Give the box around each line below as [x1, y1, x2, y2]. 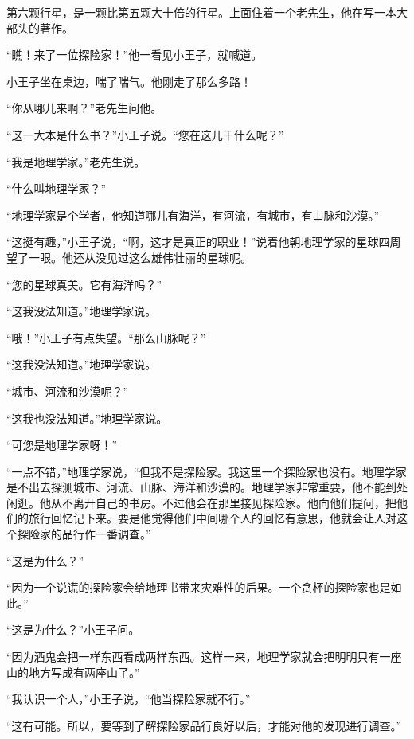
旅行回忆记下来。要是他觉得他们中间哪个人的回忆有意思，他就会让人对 [28, 510, 396, 526]
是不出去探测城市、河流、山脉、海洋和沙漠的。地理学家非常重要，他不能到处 [6, 479, 408, 495]
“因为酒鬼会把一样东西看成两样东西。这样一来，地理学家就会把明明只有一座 [6, 648, 402, 665]
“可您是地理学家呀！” [6, 436, 118, 453]
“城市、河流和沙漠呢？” [6, 382, 129, 399]
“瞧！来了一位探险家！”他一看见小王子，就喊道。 [6, 46, 263, 63]
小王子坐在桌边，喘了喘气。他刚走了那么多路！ [6, 72, 252, 89]
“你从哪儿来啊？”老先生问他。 [6, 100, 162, 116]
